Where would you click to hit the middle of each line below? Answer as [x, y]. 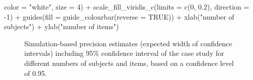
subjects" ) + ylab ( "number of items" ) [62, 26]
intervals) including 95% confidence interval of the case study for [124, 53]
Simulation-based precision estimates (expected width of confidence [128, 43]
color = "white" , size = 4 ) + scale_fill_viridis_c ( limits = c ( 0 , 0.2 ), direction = [127, 7]
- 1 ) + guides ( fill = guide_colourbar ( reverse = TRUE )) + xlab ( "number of [119, 16]
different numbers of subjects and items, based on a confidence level [129, 63]
